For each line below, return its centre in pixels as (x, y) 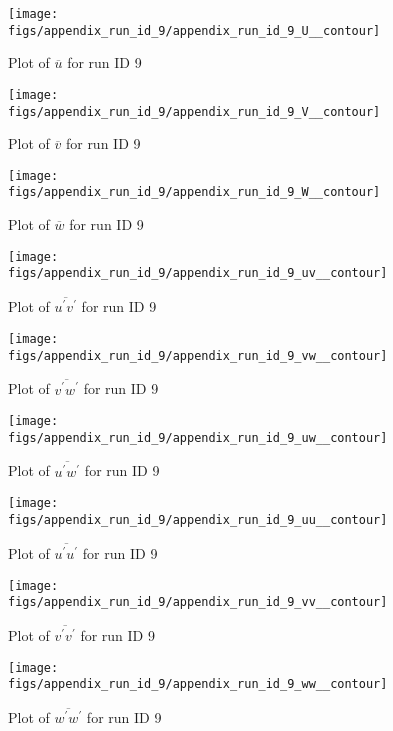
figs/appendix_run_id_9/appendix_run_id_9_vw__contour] (198, 355)
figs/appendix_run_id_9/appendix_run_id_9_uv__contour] (198, 273)
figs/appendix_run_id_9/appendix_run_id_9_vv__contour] (198, 602)
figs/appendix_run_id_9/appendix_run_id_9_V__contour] (194, 111)
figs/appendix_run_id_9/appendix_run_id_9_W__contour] (194, 192)
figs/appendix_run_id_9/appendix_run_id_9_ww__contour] (198, 684)
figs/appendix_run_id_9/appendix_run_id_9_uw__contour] (198, 437)
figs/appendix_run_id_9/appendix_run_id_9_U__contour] (194, 30)
